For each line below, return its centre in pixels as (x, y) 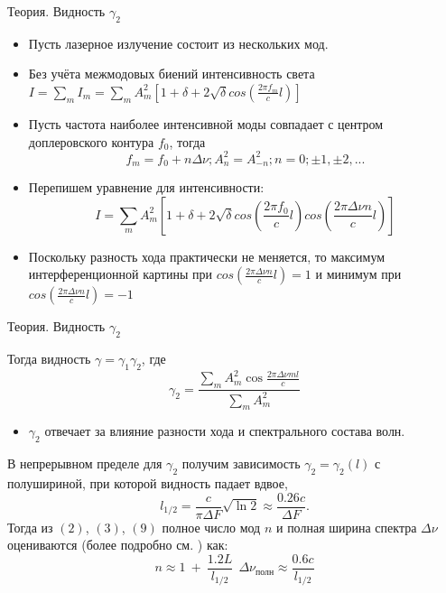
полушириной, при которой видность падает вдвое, (148, 482)
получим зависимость (241, 463)
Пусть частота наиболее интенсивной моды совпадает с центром (206, 123)
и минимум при (358, 274)
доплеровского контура (91, 141)
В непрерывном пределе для (85, 463)
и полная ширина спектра (346, 527)
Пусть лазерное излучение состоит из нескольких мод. (178, 43)
